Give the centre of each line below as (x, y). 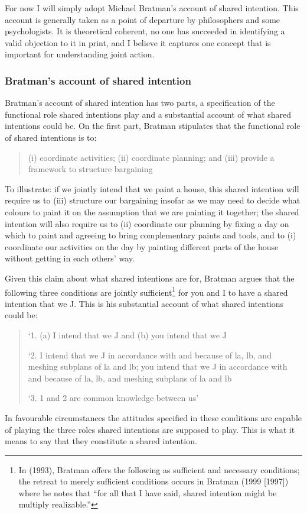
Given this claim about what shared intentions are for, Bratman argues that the (150, 278)
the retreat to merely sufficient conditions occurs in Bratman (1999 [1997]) (153, 481)
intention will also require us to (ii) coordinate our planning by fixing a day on (147, 223)
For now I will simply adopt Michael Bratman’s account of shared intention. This (152, 8)
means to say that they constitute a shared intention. (101, 441)
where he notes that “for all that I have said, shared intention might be (148, 492)
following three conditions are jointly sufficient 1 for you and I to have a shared (146, 291)
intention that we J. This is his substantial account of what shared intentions (144, 303)
